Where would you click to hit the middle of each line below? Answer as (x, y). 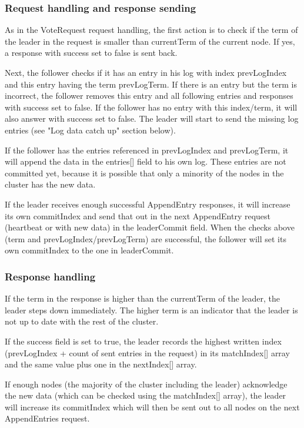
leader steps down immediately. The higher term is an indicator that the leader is (151, 310)
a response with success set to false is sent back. (91, 53)
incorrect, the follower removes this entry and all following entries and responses (149, 96)
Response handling (50, 276)
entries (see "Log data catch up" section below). (90, 130)
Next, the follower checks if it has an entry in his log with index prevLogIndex (146, 72)
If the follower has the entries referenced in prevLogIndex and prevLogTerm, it (147, 150)
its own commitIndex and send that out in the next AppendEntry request (138, 215)
